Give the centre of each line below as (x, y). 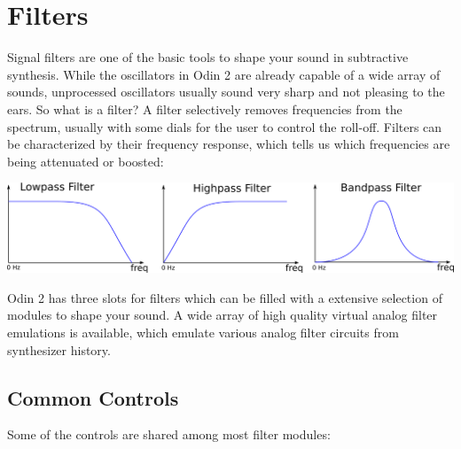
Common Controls (93, 397)
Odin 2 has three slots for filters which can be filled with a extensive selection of (225, 297)
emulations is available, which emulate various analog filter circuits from (203, 332)
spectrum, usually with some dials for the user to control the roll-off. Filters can (225, 126)
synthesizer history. (59, 349)
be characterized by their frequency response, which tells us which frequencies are (229, 144)
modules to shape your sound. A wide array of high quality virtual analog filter (223, 315)
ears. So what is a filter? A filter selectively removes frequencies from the (205, 108)
